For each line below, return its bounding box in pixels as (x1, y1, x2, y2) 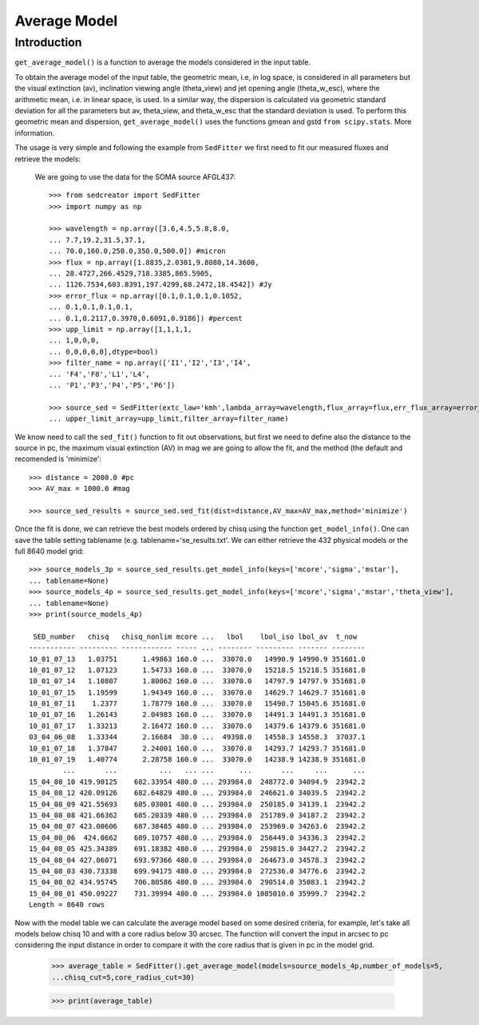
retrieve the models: (14, 154, 81, 164)
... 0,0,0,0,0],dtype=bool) (49, 347, 159, 356)
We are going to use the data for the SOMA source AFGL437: (34, 172, 236, 181)
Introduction (14, 35, 82, 49)
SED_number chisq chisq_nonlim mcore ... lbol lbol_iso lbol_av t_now (33, 631, 358, 641)
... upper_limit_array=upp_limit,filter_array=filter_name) (49, 414, 289, 423)
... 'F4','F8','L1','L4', (49, 370, 151, 378)
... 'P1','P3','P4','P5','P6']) (49, 380, 176, 390)
